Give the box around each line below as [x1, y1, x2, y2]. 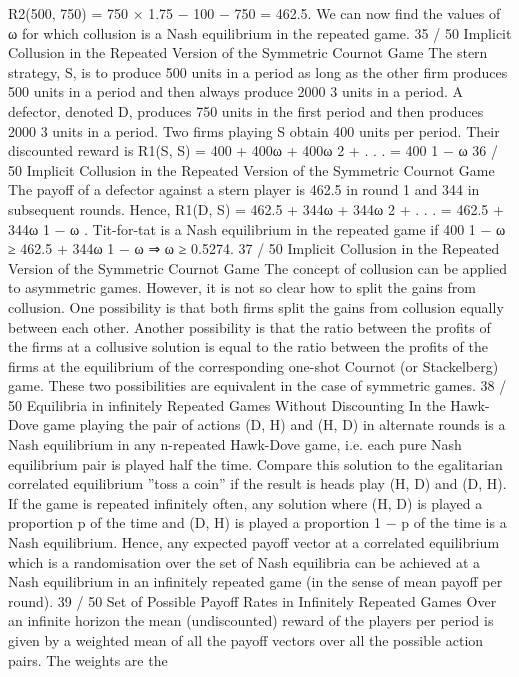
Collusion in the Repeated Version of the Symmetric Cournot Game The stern [8, 42, 488, 63]
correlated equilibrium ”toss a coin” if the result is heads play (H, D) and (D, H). [8, 473, 507, 494]
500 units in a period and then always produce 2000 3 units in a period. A [8, 81, 463, 102]
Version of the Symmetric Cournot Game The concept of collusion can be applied [8, 257, 507, 278]
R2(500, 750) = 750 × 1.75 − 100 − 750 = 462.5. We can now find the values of [8, 3, 501, 23]
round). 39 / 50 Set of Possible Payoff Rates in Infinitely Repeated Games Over [8, 590, 497, 611]
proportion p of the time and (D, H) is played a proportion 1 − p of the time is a [8, 512, 507, 533]
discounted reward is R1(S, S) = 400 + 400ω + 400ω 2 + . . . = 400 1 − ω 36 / [8, 140, 499, 161]
